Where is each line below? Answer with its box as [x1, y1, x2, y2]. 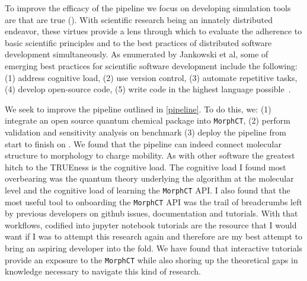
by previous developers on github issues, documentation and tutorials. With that [5, 207, 298, 219]
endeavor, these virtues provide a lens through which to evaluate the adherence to [5, 25, 302, 37]
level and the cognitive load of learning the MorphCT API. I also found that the [5, 183, 290, 196]
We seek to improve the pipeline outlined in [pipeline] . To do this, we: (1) [5, 102, 271, 115]
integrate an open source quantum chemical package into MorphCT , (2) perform [5, 114, 291, 127]
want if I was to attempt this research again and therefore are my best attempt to [5, 230, 303, 243]
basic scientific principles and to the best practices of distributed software [5, 36, 272, 49]
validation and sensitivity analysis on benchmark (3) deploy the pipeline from [5, 126, 286, 138]
